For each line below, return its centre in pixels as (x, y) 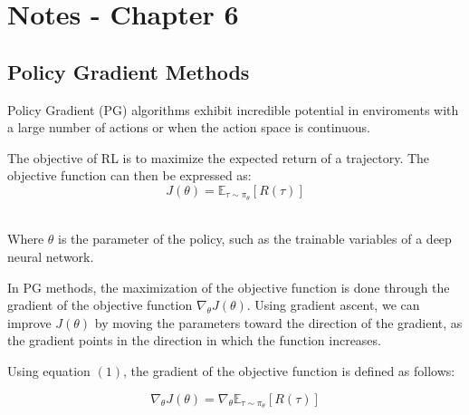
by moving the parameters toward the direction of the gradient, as (278, 322)
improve (29, 322)
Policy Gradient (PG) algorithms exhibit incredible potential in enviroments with (233, 109)
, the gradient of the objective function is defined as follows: (289, 370)
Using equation (49, 370)
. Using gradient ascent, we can (333, 305)
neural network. (51, 256)
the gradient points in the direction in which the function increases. (194, 340)
